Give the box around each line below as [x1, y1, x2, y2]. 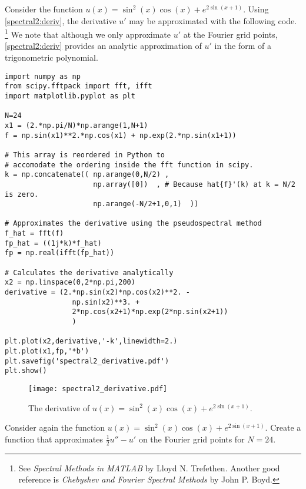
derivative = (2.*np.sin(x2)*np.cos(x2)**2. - [5, 288, 190, 297]
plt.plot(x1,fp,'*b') [5, 347, 89, 355]
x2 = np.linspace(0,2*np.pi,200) [5, 278, 135, 287]
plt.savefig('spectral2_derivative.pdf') [5, 356, 169, 365]
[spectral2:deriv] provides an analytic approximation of [5, 39, 202, 52]
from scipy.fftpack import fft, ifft [5, 82, 152, 91]
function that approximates [5, 432, 103, 445]
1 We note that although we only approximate [5, 27, 171, 40]
